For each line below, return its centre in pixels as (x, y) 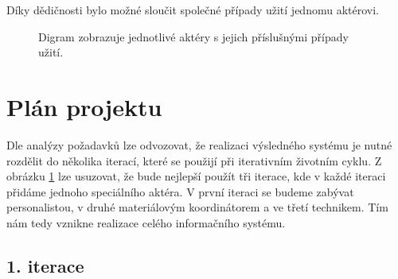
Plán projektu (84, 106)
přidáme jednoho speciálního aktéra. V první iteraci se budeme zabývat (180, 191)
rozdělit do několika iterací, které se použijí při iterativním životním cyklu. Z (194, 160)
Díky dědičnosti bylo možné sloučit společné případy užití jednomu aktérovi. (193, 10)
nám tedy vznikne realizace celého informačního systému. (146, 222)
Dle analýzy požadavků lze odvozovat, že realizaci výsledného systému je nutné (199, 144)
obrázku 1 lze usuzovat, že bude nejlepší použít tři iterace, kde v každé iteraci (196, 176)
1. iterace (45, 265)
